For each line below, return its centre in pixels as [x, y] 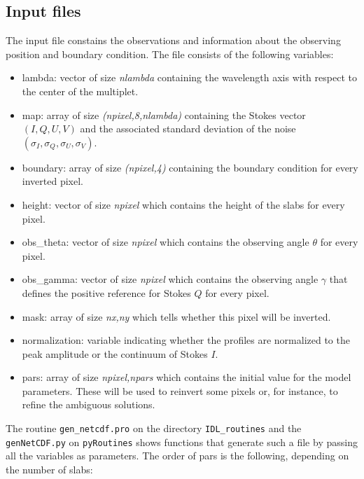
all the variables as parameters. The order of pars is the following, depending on [177, 456]
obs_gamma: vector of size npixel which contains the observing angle [170, 279]
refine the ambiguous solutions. [89, 404]
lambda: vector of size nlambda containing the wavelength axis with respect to [189, 77]
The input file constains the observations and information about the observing [173, 40]
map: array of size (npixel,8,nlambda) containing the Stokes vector [164, 114]
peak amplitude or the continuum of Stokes [115, 353]
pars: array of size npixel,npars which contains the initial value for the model [187, 377]
